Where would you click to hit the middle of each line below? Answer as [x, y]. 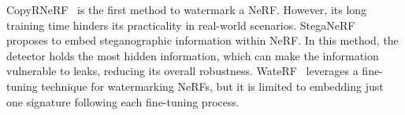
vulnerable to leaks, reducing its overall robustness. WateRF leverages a [182, 71]
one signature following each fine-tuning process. [123, 101]
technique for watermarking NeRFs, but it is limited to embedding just [212, 86]
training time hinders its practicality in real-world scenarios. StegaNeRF [181, 25]
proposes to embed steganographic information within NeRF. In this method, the [202, 40]
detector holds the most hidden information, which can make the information [193, 55]
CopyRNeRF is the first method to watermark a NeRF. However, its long [187, 9]
